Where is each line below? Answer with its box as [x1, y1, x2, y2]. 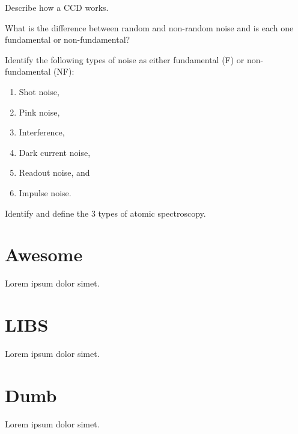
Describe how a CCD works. [5, 1, 109, 13]
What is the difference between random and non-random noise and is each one [5, 21, 294, 34]
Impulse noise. [19, 186, 71, 199]
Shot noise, [19, 85, 59, 98]
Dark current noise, [19, 146, 91, 158]
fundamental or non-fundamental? [5, 33, 130, 46]
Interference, [19, 126, 65, 138]
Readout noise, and [19, 166, 90, 179]
